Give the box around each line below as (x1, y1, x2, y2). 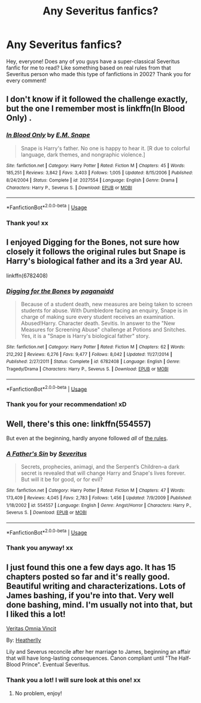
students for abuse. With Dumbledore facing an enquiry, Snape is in (20, 307, 188, 314)
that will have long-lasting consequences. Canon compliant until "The (6, 654, 178, 662)
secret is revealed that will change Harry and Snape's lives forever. (20, 469, 186, 477)
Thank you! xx (6, 219, 49, 227)
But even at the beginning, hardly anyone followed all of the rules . (6, 435, 169, 442)
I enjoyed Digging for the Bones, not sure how (6, 237, 179, 248)
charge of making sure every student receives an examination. (20, 313, 175, 320)
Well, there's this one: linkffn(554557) (6, 418, 151, 429)
